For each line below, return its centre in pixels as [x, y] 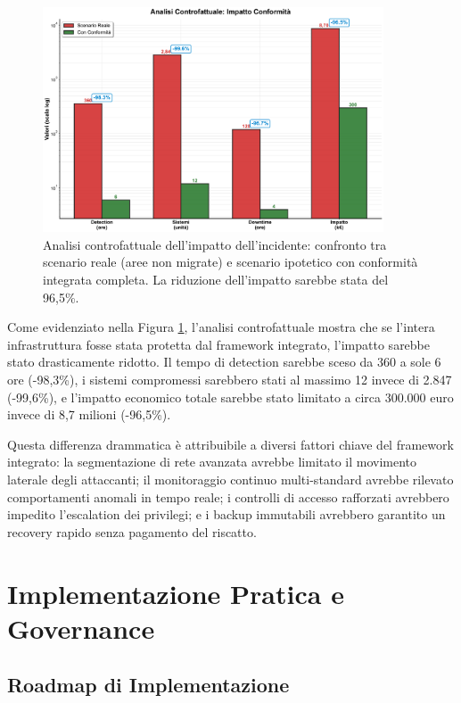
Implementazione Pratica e [176, 593]
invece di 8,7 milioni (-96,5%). [89, 414]
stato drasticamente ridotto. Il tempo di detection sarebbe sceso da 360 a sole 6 [224, 362]
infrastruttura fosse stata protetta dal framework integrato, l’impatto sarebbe [219, 344]
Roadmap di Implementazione [148, 685]
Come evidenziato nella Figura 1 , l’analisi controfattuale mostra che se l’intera [221, 327]
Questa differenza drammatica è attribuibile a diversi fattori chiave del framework [230, 444]
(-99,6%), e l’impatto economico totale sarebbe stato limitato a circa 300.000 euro [230, 397]
